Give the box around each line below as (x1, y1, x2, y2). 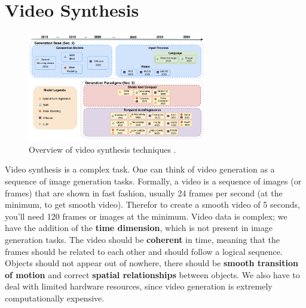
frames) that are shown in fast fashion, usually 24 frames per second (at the (5, 186, 283, 199)
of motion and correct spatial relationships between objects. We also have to (5, 268, 300, 281)
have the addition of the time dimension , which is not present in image (5, 221, 273, 234)
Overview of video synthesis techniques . (29, 143, 176, 155)
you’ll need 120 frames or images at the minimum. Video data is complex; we (5, 210, 287, 222)
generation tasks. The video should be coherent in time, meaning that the (5, 233, 280, 246)
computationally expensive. (5, 291, 105, 304)
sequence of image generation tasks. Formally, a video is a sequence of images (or (5, 175, 302, 187)
